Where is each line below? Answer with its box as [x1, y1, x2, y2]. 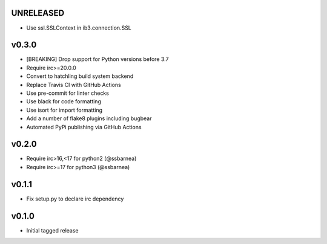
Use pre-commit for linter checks [26, 89, 109, 97]
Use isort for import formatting [26, 106, 103, 114]
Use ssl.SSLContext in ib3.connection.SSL [26, 24, 131, 31]
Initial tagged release [26, 226, 79, 234]
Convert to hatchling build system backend [26, 72, 134, 80]
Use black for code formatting [26, 98, 101, 105]
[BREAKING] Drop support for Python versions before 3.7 [26, 56, 169, 63]
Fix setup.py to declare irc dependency [26, 195, 124, 202]
